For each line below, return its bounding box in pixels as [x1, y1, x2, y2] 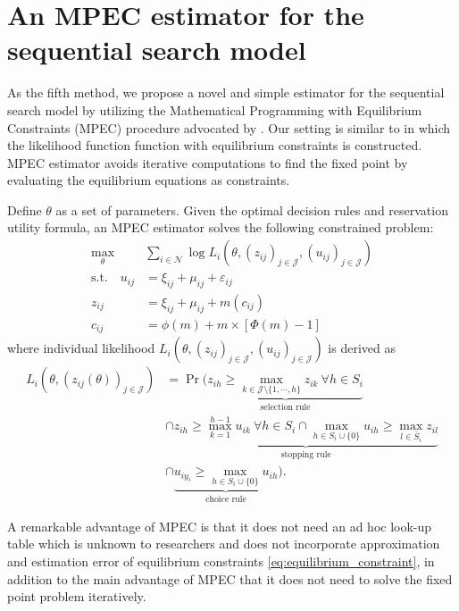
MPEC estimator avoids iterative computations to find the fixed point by [7, 153, 408, 172]
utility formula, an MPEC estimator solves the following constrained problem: [7, 218, 434, 237]
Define [7, 200, 42, 219]
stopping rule [280, 450, 331, 460]
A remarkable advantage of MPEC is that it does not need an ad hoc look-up [7, 516, 432, 535]
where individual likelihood [7, 339, 155, 357]
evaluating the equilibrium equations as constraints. [7, 171, 290, 189]
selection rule [260, 403, 311, 413]
